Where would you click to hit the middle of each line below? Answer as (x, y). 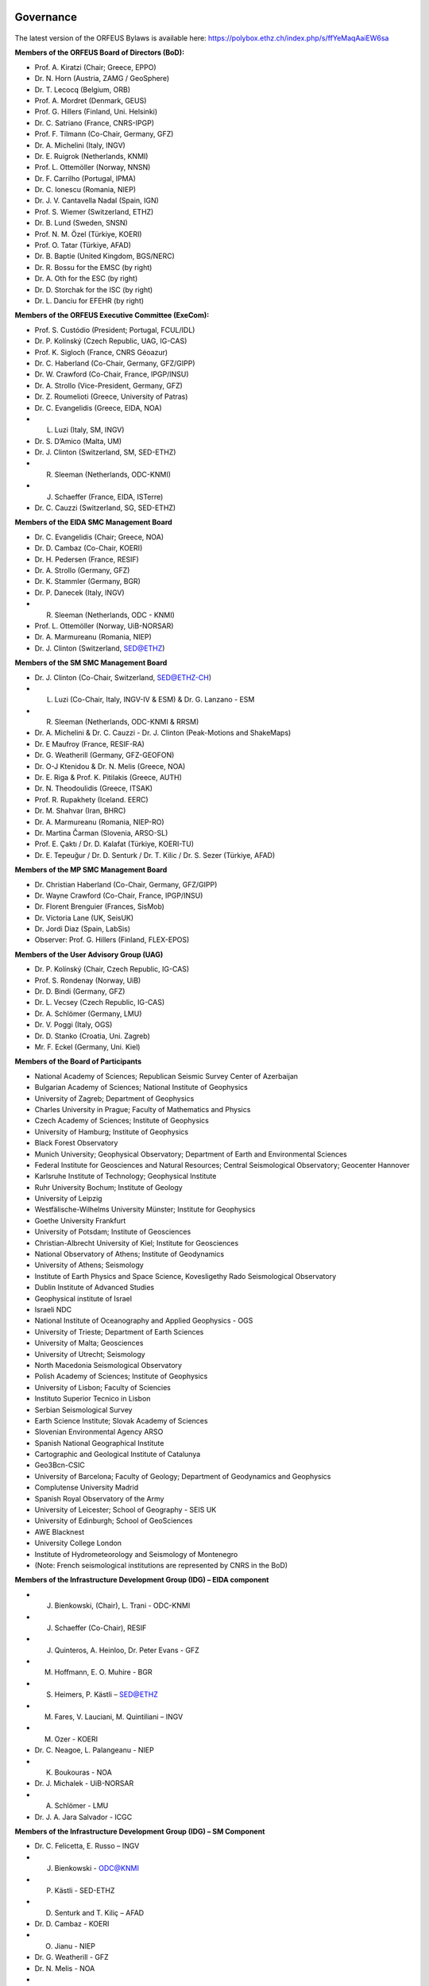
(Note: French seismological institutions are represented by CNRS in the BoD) (161, 1565)
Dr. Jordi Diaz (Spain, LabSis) (83, 929)
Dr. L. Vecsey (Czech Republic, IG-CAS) (100, 1003)
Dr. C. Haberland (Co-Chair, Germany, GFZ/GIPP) (115, 363)
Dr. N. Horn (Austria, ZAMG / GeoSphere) (102, 79)
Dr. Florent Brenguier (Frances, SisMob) (99, 906)
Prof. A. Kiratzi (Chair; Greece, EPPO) (95, 67)
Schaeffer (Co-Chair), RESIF (100, 1628)
